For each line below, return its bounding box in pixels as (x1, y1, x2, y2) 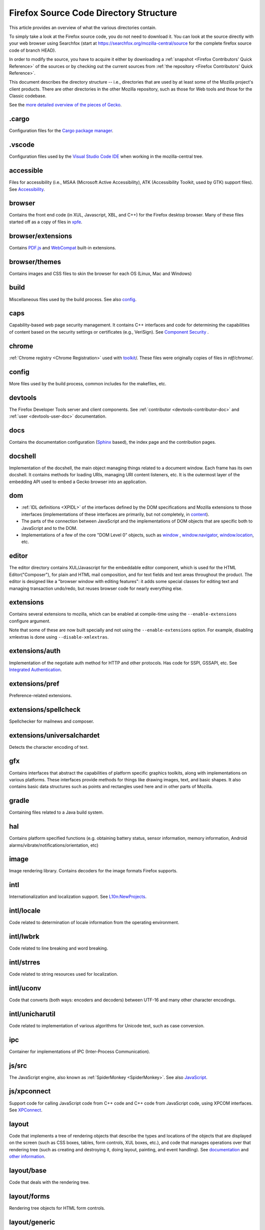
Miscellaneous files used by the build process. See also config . (9, 296, 137, 302)
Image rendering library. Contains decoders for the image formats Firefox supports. (9, 868, 178, 874)
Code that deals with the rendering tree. (9, 1179, 90, 1185)
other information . (9, 1154, 46, 1160)
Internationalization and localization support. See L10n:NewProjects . (9, 893, 147, 900)
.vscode (9, 141, 35, 149)
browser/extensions (9, 232, 72, 240)
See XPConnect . (9, 1107, 43, 1113)
